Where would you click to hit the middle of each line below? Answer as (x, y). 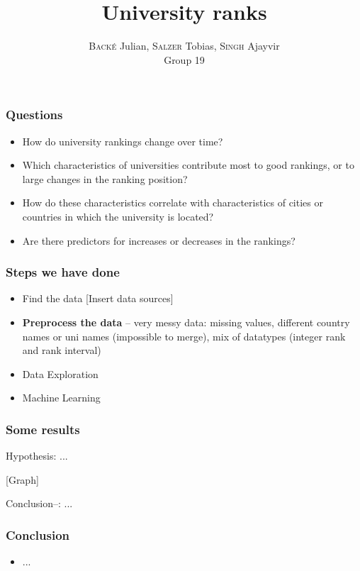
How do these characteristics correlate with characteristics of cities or (173, 203)
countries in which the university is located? (118, 216)
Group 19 (184, 59)
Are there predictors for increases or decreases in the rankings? (159, 240)
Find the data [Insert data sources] (98, 298)
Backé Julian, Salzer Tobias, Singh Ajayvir (184, 46)
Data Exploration (60, 373)
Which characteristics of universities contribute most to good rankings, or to (188, 165)
